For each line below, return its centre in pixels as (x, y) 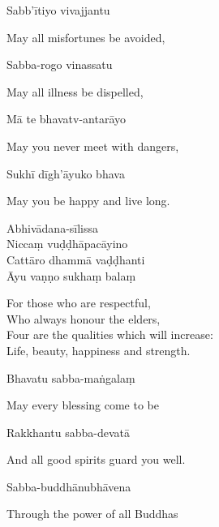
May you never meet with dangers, (93, 146)
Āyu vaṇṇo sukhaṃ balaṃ (71, 275)
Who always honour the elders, (84, 318)
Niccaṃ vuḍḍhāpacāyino (67, 244)
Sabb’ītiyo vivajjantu (58, 10)
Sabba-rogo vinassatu (60, 64)
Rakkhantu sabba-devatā (68, 432)
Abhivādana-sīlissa (53, 227)
